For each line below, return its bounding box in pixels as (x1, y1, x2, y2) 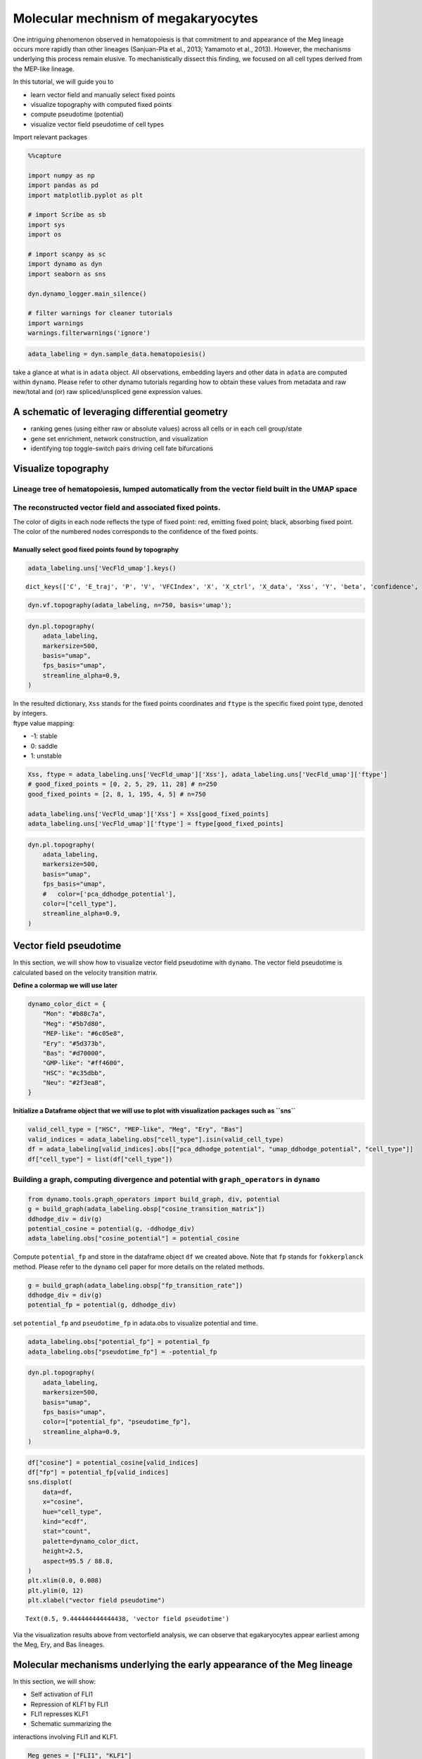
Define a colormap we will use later (13, 981, 117, 989)
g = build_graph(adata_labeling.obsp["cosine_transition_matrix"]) (27, 1205, 266, 1213)
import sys (27, 220, 65, 229)
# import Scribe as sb (27, 211, 106, 219)
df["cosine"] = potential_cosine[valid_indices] (27, 1459, 199, 1466)
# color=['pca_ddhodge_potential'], (42, 890, 177, 898)
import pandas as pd (27, 182, 98, 189)
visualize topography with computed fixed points (30, 100, 172, 108)
